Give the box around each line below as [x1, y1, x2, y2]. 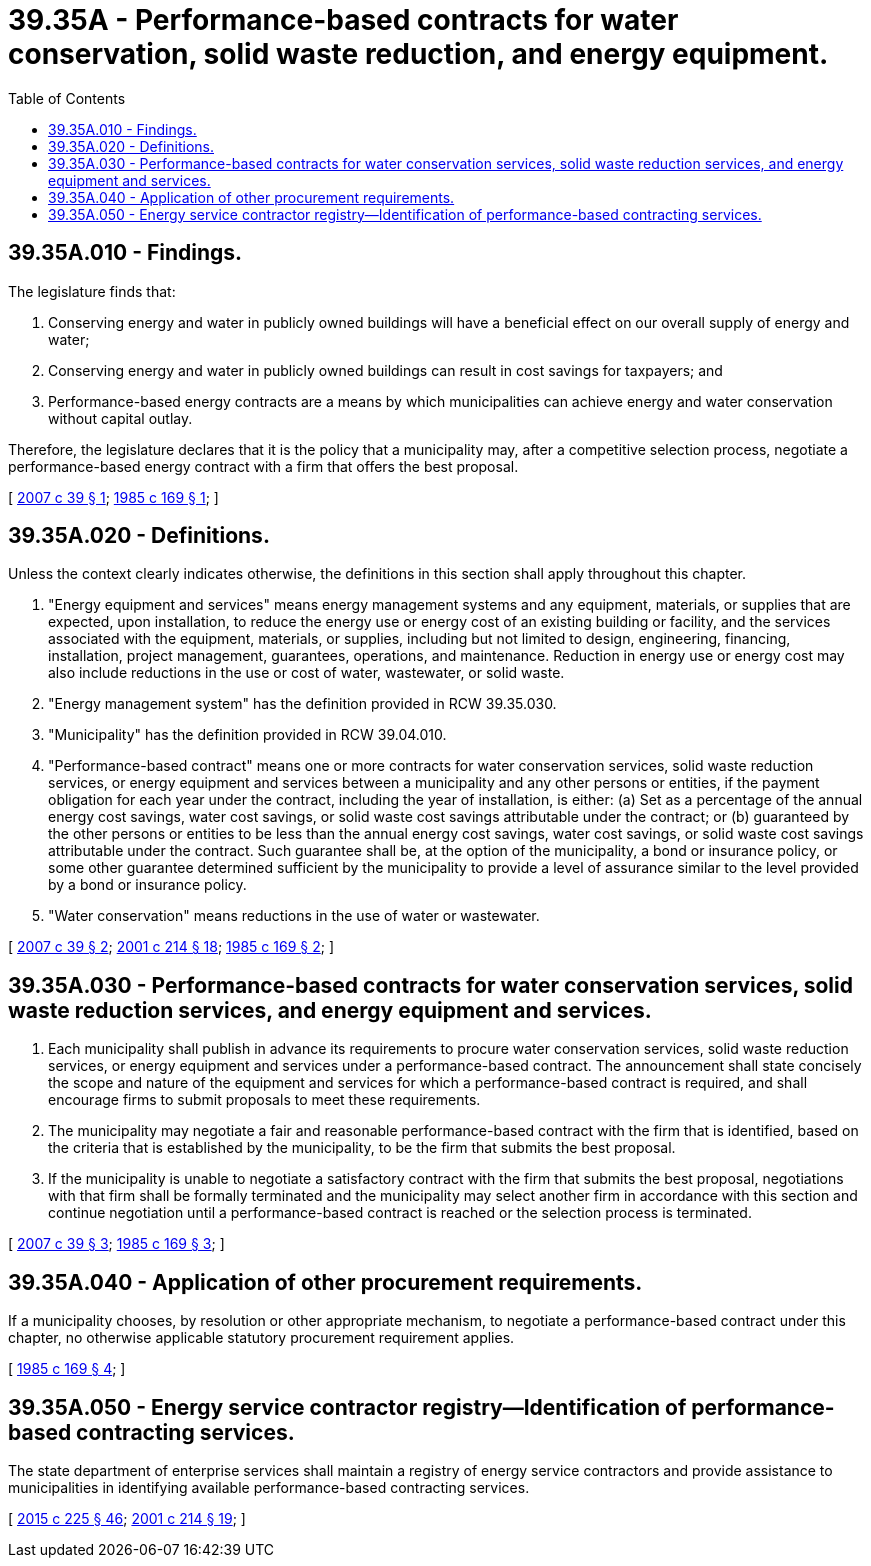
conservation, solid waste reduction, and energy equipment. [8, 37, 829, 71]
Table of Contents [8, 89, 126, 107]
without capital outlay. [48, 409, 193, 427]
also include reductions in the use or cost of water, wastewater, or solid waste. [48, 664, 565, 682]
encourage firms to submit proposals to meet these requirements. [48, 1091, 481, 1109]
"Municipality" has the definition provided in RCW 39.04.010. [48, 726, 447, 744]
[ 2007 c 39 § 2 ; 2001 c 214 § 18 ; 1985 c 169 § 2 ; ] [8, 938, 334, 956]
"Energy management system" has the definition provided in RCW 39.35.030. [48, 695, 557, 713]
